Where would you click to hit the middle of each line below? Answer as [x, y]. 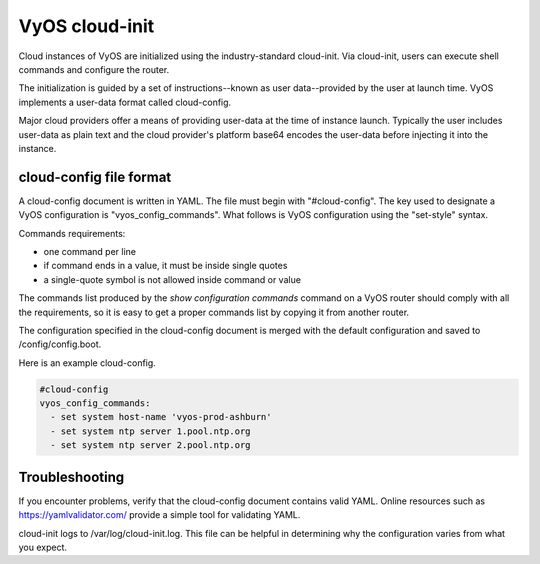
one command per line [90, 251]
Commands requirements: [72, 233]
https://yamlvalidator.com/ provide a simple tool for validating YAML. [159, 515]
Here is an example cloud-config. [87, 362]
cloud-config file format [95, 176]
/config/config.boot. [60, 344]
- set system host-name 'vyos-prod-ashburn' [161, 417]
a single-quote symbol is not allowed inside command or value [172, 279]
